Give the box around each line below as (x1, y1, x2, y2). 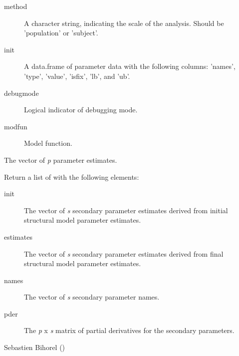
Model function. (24, 138, 72, 148)
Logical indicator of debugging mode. (24, 104, 138, 115)
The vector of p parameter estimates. (4, 154, 117, 165)
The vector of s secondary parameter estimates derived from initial (24, 205, 228, 215)
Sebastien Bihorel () (4, 342, 65, 353)
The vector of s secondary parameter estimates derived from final (24, 248, 224, 259)
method (4, 1, 27, 11)
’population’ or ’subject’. (24, 27, 98, 38)
